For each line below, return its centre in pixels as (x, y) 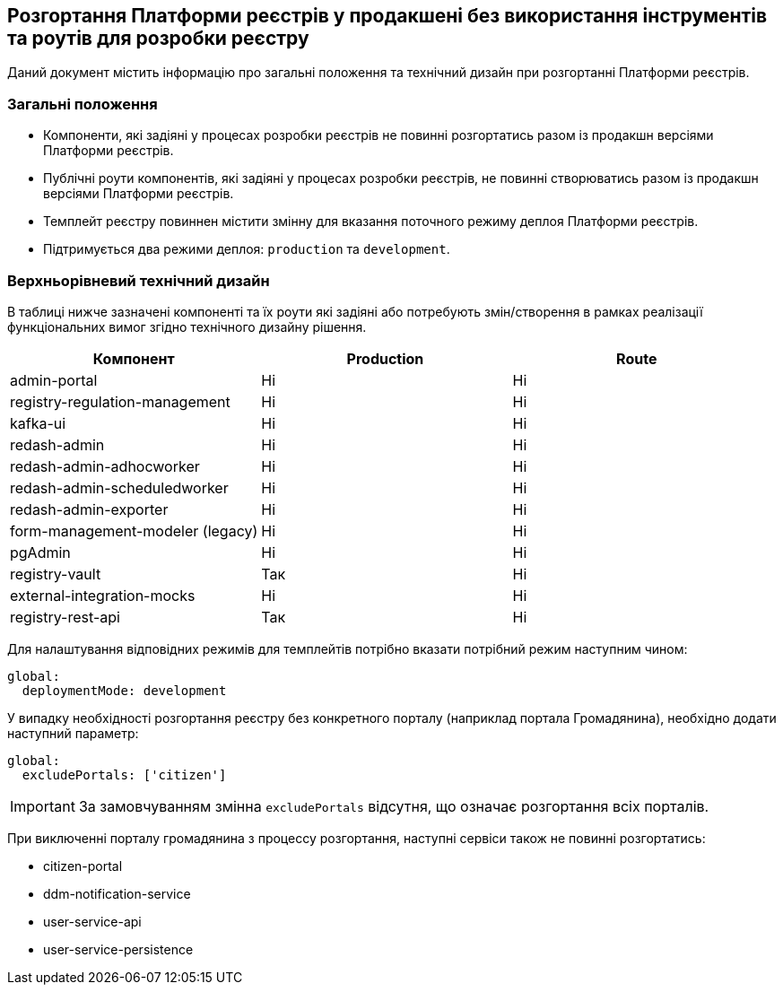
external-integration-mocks (103, 595)
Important (43, 806)
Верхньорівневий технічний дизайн (139, 280)
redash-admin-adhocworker (105, 466)
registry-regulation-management (120, 401)
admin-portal (54, 380)
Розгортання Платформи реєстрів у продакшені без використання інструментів (387, 16)
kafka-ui (38, 423)
